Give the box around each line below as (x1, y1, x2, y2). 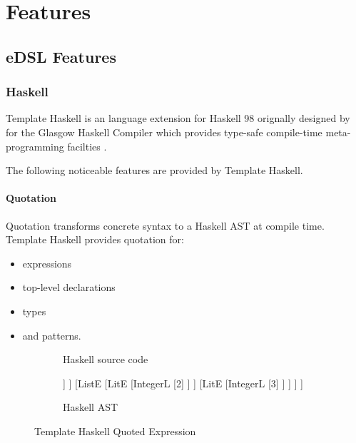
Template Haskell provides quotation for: (6, 232, 184, 247)
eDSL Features (6, 45, 116, 67)
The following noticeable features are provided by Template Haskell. (6, 163, 303, 178)
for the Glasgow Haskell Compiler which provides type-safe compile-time (6, 124, 322, 139)
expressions (22, 255, 72, 270)
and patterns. (22, 327, 81, 342)
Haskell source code (63, 352, 148, 367)
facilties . (67, 138, 107, 153)
